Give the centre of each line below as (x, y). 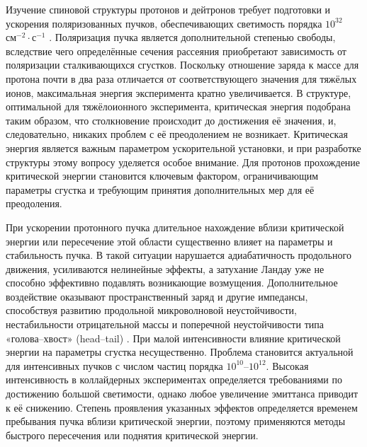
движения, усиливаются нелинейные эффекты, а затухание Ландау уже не (165, 268)
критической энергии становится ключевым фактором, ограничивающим (162, 176)
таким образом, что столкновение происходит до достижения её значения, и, (171, 120)
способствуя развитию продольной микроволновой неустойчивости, (151, 310)
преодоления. (34, 203)
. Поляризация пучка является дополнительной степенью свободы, (192, 37)
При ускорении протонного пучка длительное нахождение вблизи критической (175, 227)
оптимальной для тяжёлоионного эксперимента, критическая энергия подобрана (178, 106)
